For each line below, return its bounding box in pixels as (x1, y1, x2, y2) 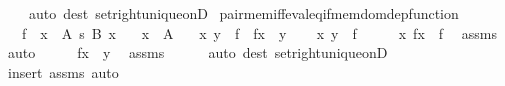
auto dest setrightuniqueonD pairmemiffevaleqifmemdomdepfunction (28, 3, 459, 23)
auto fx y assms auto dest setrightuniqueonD (7, 42, 388, 63)
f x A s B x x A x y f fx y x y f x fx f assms (21, 22, 497, 43)
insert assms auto (7, 61, 119, 82)
